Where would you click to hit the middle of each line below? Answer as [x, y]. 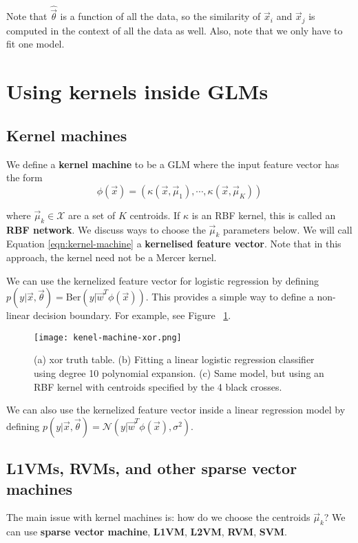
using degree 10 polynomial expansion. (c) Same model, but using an [179, 373]
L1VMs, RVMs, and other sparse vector [152, 468]
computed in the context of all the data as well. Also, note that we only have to [175, 30]
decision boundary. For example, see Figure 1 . [132, 315]
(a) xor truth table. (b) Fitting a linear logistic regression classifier [174, 359]
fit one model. [35, 44]
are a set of [92, 215]
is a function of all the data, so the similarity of [160, 16]
